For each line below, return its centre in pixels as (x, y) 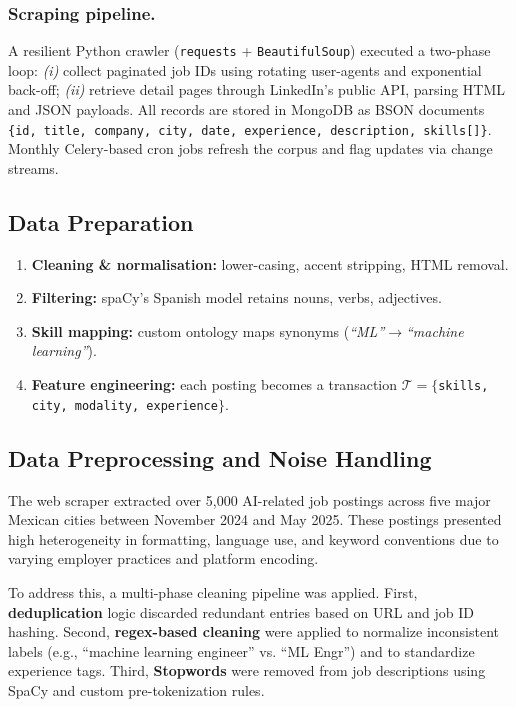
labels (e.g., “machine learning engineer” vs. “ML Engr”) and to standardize (241, 650)
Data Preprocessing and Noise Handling (220, 457)
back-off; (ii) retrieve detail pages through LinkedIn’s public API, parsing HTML (257, 89)
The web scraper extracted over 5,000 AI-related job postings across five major (249, 499)
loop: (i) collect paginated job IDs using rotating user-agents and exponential (245, 69)
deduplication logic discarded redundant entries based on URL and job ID (241, 611)
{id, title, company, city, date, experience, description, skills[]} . (250, 128)
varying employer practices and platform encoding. (163, 558)
